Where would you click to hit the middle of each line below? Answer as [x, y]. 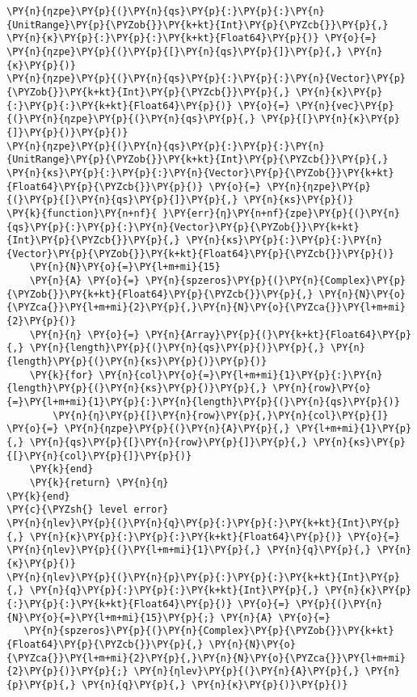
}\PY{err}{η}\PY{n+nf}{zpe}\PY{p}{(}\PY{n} [281, 213]
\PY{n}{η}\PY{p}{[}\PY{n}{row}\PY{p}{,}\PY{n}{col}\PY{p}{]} [221, 415]
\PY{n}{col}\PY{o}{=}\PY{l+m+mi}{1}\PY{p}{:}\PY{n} [241, 375]
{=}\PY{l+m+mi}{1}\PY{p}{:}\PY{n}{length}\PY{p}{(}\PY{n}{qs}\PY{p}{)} [203, 402]
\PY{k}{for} [61, 375]
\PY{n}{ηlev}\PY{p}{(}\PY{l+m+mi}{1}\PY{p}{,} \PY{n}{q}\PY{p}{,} [189, 550]
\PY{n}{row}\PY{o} [322, 389]
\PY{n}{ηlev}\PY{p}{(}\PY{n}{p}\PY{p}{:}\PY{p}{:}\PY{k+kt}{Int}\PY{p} [203, 577]
